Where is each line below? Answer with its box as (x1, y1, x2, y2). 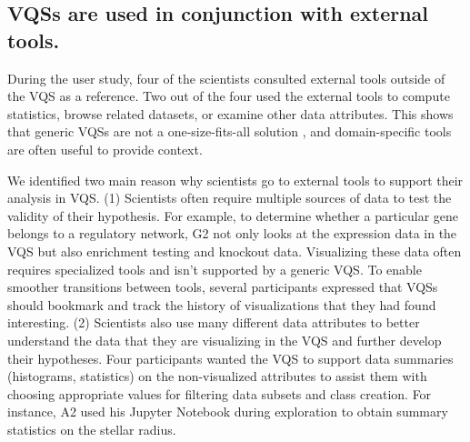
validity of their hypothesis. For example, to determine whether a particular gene (7, 206, 459, 225)
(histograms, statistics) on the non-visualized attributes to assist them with (7, 367, 427, 386)
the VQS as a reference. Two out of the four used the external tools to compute (7, 86, 450, 105)
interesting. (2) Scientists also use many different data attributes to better (7, 313, 420, 332)
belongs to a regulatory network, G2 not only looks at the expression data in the (7, 224, 457, 243)
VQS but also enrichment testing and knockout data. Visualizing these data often (7, 241, 462, 260)
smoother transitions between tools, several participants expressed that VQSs (7, 277, 438, 296)
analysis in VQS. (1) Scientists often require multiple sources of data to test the (7, 188, 452, 207)
